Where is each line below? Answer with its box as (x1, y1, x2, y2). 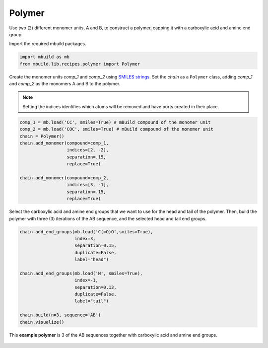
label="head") (74, 257, 109, 263)
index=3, (74, 236, 96, 241)
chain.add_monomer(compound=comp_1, (19, 140, 109, 146)
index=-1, (74, 278, 99, 283)
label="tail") (74, 298, 109, 304)
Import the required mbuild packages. (9, 41, 86, 47)
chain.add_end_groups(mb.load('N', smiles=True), (19, 271, 143, 276)
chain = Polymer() (19, 133, 65, 139)
